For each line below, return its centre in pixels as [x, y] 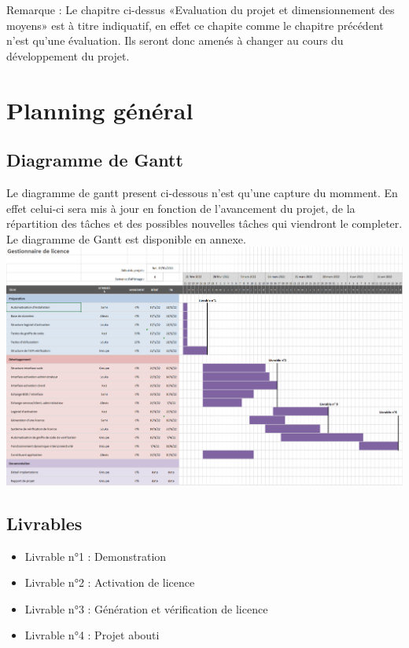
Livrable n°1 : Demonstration [96, 556]
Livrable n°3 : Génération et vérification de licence [146, 608]
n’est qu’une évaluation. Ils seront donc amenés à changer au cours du [175, 40]
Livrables [44, 523]
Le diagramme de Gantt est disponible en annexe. [126, 238]
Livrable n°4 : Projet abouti [92, 635]
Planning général [100, 110]
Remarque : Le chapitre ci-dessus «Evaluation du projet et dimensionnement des [201, 9]
